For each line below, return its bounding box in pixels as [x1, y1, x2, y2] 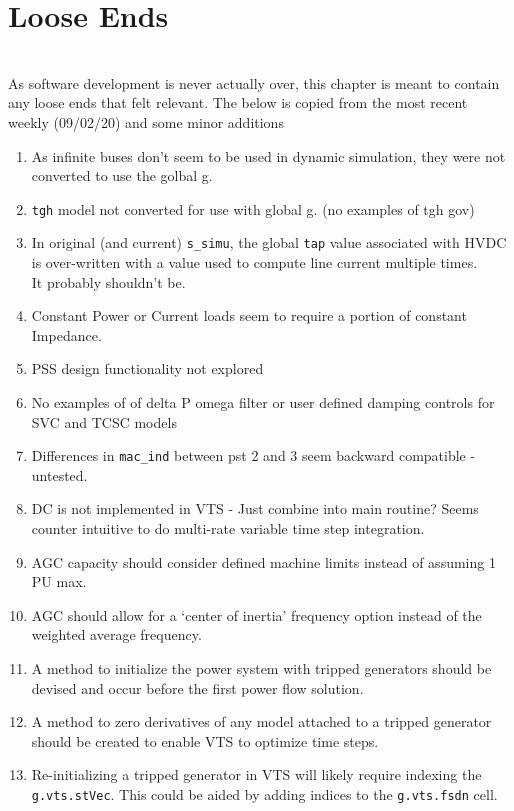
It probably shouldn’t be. [31, 271, 186, 292]
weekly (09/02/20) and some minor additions [8, 111, 284, 132]
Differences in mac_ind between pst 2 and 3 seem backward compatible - [31, 445, 476, 466]
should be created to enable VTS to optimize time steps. [31, 730, 379, 751]
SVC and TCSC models [31, 411, 177, 432]
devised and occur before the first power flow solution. [31, 677, 364, 698]
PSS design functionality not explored [31, 358, 264, 379]
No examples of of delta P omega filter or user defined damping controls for [31, 391, 495, 412]
